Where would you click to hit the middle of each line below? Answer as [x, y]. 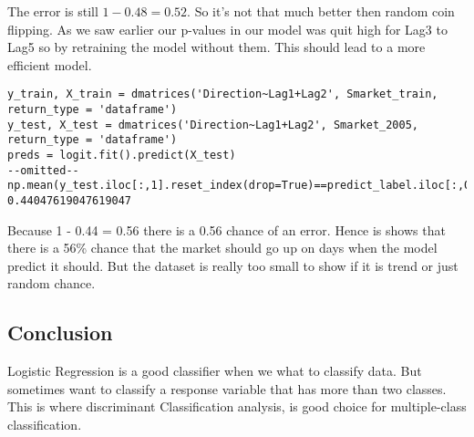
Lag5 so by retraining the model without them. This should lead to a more [216, 47]
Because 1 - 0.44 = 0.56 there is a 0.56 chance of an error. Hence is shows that [227, 229]
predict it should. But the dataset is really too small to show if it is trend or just [233, 265]
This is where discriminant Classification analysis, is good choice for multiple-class [237, 406]
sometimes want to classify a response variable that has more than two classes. [227, 388]
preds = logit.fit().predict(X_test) [122, 155]
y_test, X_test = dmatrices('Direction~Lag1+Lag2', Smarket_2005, [213, 125]
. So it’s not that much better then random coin [321, 11]
